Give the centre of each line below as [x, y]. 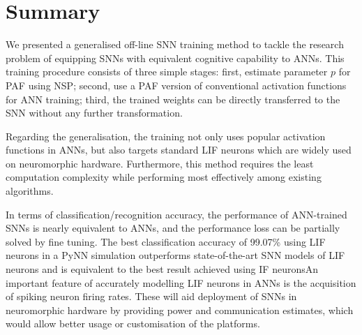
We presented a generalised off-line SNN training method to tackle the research [175, 44]
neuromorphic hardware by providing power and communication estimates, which [180, 310]
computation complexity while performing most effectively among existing [164, 177]
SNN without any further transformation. [94, 113]
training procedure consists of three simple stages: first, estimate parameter [167, 72]
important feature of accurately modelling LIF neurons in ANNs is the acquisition [181, 282]
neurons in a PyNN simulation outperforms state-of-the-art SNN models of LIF [175, 255]
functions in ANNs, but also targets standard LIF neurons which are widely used [179, 150]
